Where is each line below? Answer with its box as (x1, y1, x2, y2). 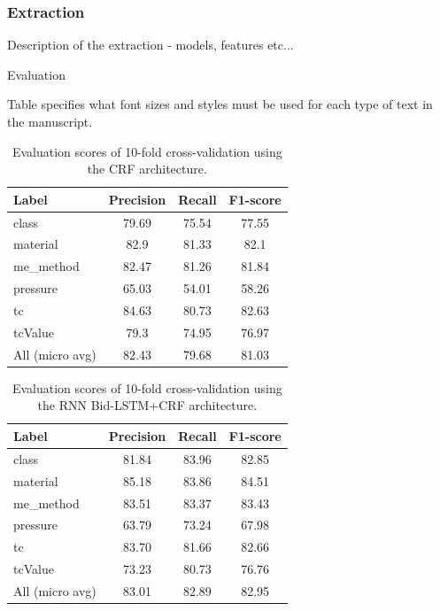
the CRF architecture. (87, 159, 207, 178)
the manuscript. (7, 112, 93, 130)
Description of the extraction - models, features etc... (7, 35, 294, 54)
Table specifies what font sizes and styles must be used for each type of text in (7, 95, 433, 113)
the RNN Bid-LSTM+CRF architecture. (37, 396, 258, 414)
